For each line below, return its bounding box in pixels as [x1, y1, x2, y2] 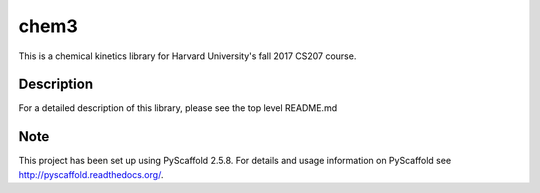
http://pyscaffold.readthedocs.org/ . [18, 168, 164, 180]
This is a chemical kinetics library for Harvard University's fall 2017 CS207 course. [18, 50, 357, 62]
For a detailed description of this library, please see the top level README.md [18, 102, 338, 114]
